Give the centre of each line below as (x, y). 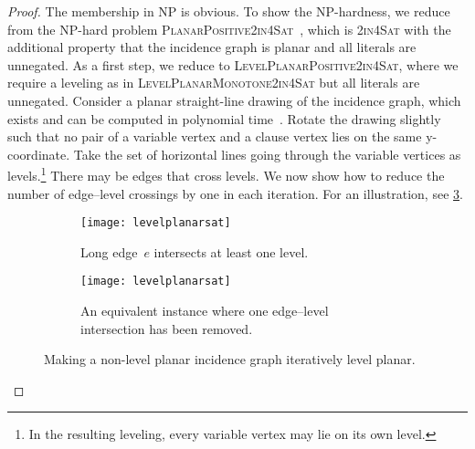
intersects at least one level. (231, 251)
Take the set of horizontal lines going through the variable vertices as (267, 154)
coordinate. (39, 154)
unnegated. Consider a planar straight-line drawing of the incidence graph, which (234, 100)
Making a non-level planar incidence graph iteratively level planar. (230, 359)
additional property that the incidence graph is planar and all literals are (212, 47)
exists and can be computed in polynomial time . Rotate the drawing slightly (224, 118)
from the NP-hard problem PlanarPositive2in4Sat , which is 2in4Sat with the (229, 29)
